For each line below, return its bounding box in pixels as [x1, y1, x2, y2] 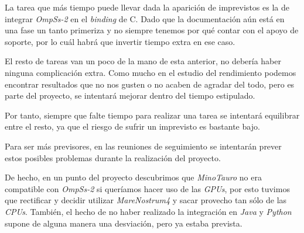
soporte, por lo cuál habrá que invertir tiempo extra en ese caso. [5, 35, 235, 47]
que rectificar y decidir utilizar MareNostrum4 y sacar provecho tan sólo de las [5, 194, 287, 206]
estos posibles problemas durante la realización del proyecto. [5, 151, 221, 164]
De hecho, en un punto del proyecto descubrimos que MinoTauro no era [5, 171, 262, 183]
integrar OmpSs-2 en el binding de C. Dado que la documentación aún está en [5, 12, 285, 25]
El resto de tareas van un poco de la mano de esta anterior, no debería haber [5, 55, 281, 67]
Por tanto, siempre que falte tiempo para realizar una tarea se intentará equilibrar [5, 109, 300, 121]
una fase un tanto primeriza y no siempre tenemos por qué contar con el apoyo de [5, 24, 299, 36]
